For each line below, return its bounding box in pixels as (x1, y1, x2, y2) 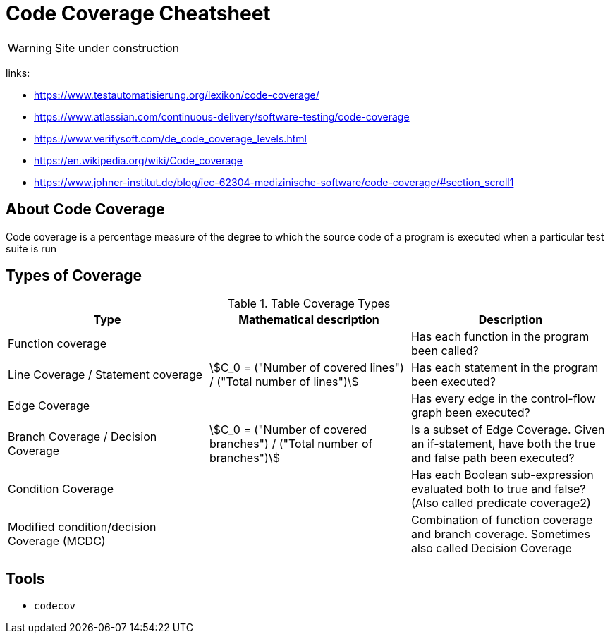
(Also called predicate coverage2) (410, 496, 591, 511)
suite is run (6, 242, 57, 255)
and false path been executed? (410, 451, 575, 465)
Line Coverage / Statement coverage (8, 367, 203, 382)
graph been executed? (410, 406, 530, 420)
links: (6, 66, 30, 79)
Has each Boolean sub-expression (410, 468, 594, 482)
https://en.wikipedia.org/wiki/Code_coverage (34, 154, 243, 166)
